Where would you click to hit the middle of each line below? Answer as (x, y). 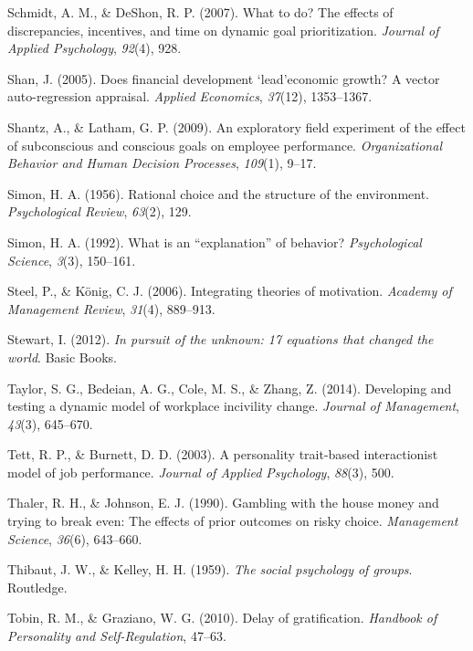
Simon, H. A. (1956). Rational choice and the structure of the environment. (219, 193)
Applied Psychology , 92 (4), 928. (95, 48)
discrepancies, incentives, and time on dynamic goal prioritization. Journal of (223, 30)
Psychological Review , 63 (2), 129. (100, 211)
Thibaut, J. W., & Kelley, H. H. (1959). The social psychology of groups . (210, 569)
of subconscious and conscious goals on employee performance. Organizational (225, 145)
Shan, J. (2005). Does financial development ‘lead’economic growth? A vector (224, 78)
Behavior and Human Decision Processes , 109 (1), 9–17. (162, 163)
